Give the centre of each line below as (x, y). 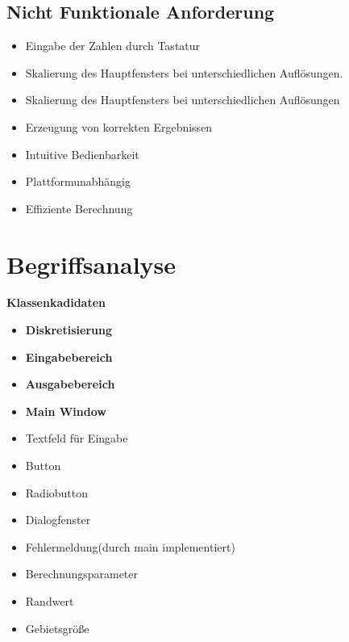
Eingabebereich (69, 357)
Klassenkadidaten (56, 302)
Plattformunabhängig (78, 181)
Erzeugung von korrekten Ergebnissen (119, 126)
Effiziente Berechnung (79, 208)
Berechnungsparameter (82, 574)
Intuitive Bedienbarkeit (82, 154)
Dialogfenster (58, 520)
